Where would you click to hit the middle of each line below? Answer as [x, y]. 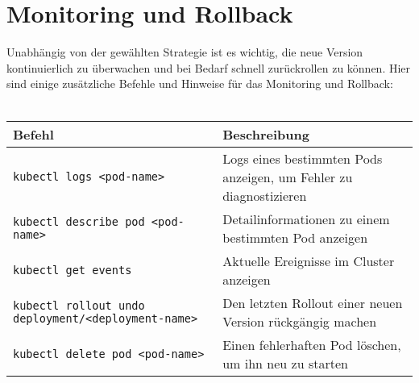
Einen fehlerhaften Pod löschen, [312, 344]
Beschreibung [266, 134]
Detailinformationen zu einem [306, 219]
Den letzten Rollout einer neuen [313, 302]
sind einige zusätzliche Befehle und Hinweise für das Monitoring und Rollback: [200, 83]
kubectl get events [73, 270]
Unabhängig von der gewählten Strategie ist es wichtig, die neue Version [185, 52]
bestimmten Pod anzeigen [295, 237]
